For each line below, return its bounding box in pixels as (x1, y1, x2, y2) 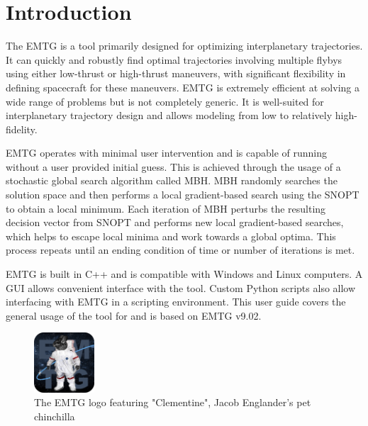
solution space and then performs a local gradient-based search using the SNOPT (6, 187, 359, 202)
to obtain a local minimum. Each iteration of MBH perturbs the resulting (6, 201, 326, 215)
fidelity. (6, 121, 38, 136)
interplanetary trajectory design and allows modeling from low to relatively (6, 108, 333, 123)
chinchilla (34, 408, 75, 423)
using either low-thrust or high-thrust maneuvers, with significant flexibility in (6, 66, 346, 81)
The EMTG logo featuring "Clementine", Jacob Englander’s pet (34, 395, 311, 410)
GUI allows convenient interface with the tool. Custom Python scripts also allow (6, 280, 356, 295)
